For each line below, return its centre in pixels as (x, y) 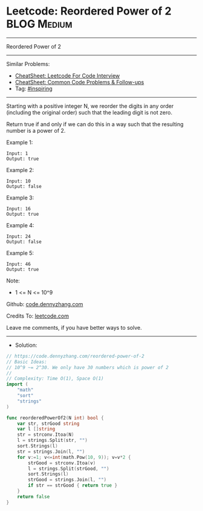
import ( (17, 384)
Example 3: (20, 198)
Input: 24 (19, 236)
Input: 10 (19, 181)
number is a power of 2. (36, 130)
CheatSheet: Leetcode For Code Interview (67, 75)
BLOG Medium (39, 24)
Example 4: (20, 225)
